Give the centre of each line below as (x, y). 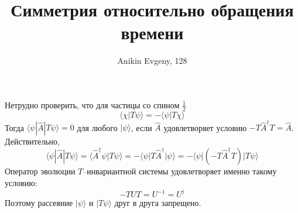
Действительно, (32, 141)
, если (141, 127)
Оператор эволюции (40, 171)
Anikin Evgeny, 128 (152, 61)
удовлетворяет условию (205, 127)
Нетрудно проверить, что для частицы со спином (92, 104)
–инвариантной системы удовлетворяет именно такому (180, 171)
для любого (97, 127)
